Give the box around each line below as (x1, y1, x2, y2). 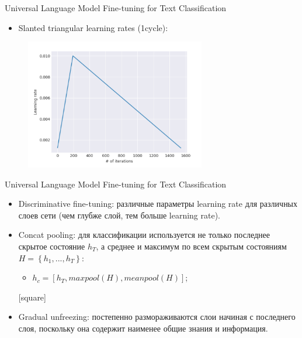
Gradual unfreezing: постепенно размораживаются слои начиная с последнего (18, 310, 296, 323)
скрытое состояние (18, 240, 85, 252)
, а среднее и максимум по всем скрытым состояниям (96, 240, 287, 252)
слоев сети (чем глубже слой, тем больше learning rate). (18, 209, 220, 221)
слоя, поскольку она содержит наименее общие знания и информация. (18, 322, 268, 334)
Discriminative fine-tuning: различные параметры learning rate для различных (18, 197, 298, 210)
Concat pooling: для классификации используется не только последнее (18, 228, 270, 241)
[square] (18, 291, 46, 303)
